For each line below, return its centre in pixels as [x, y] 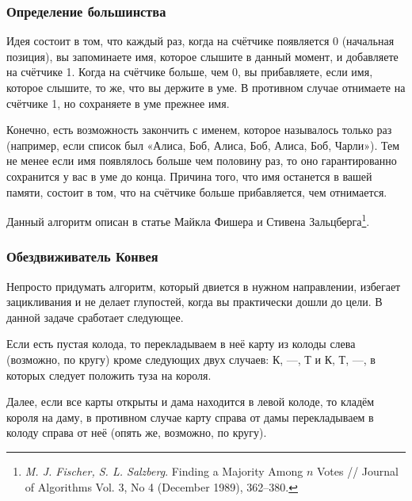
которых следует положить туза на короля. [109, 375]
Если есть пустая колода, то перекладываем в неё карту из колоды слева [181, 344]
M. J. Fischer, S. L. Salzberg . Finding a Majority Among [164, 470]
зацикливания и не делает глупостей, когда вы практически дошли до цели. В [195, 302]
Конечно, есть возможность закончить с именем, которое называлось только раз [199, 130]
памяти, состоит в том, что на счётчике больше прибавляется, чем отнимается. [197, 191]
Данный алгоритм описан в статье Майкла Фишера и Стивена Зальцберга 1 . [188, 220]
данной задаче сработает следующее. [95, 317]
